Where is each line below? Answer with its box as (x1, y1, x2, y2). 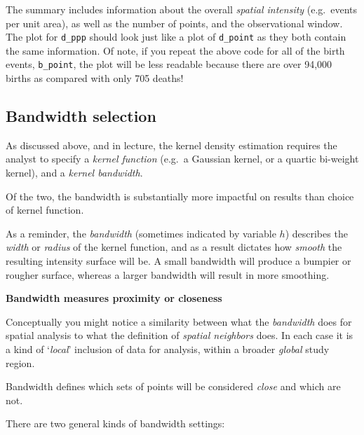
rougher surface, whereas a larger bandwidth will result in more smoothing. (6, 267, 330, 282)
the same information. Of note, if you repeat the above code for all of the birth (6, 43, 345, 57)
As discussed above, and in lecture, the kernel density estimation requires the (6, 137, 337, 152)
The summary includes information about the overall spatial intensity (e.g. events (6, 2, 358, 16)
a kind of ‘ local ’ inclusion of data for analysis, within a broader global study (6, 342, 330, 357)
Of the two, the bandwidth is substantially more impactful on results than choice (6, 188, 354, 203)
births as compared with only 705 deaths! (6, 71, 184, 85)
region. (6, 355, 35, 370)
